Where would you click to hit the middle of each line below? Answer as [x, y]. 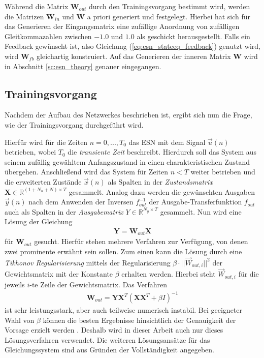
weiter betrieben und [223, 172]
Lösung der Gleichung [39, 221]
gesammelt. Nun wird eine [201, 211]
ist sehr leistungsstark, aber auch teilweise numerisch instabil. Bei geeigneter [124, 310]
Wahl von [20, 320]
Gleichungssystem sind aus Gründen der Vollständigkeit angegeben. [109, 350]
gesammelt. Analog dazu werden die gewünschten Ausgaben [162, 191]
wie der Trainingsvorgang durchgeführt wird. [74, 124]
